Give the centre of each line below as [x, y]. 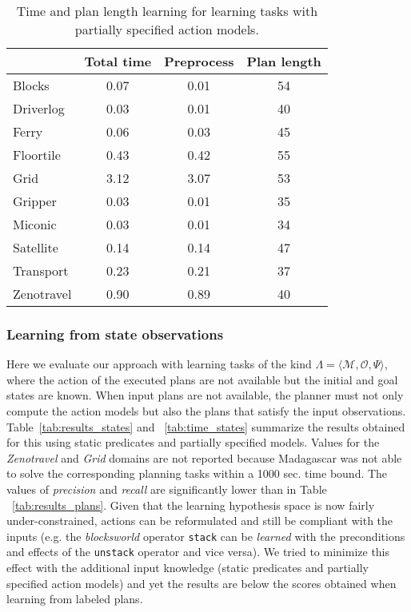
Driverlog [39, 108]
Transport [41, 270]
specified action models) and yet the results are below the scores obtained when [202, 583]
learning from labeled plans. [75, 599]
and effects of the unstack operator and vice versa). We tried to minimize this [198, 552]
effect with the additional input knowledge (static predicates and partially [188, 568]
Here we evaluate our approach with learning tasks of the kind [159, 364]
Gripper [35, 201]
